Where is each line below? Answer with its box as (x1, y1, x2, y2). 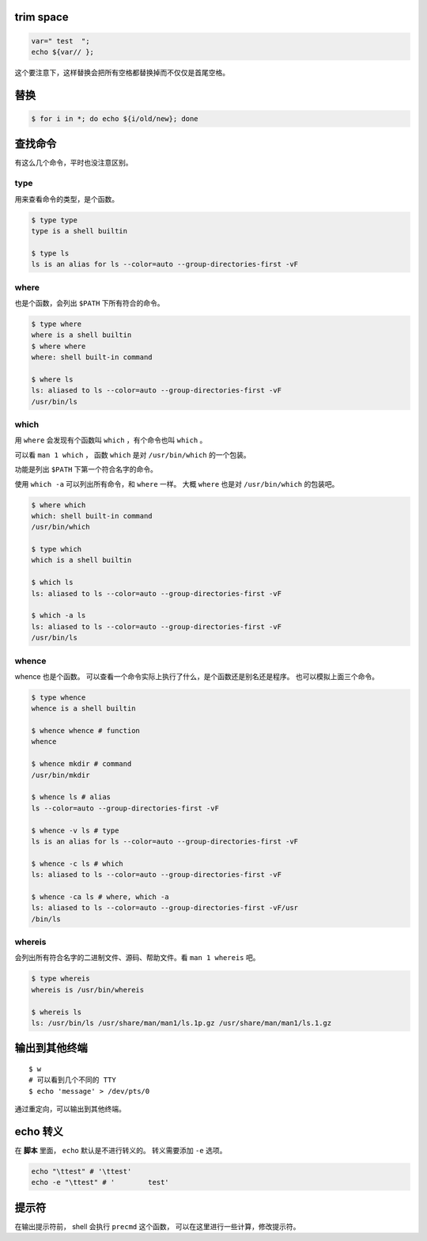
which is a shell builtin (31, 556, 132, 565)
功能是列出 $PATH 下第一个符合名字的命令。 (14, 465, 158, 474)
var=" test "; (31, 36, 90, 45)
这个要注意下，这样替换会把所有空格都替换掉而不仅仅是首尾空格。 (14, 67, 229, 77)
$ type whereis (31, 974, 90, 983)
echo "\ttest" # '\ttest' (31, 1167, 132, 1176)
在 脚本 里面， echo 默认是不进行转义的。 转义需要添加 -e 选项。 (14, 1146, 227, 1156)
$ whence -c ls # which (31, 859, 124, 868)
